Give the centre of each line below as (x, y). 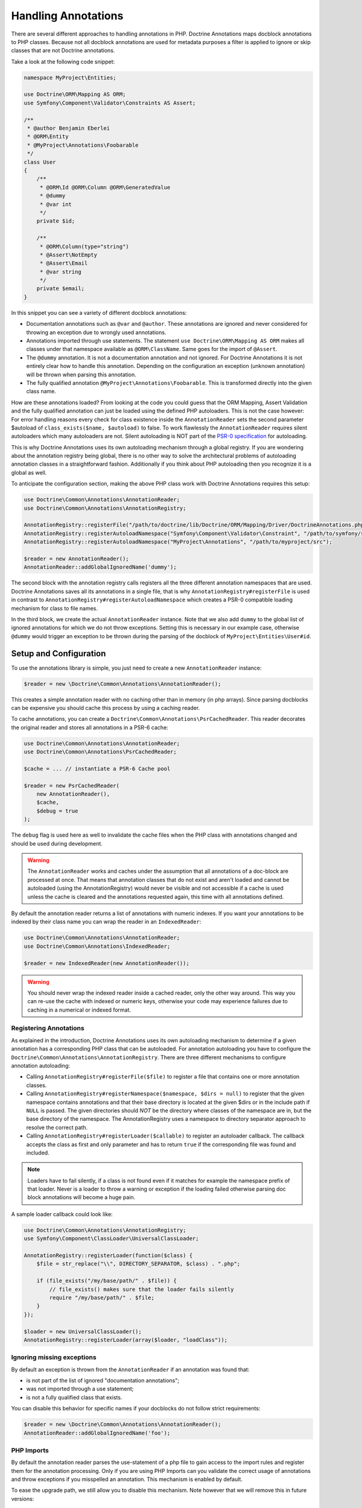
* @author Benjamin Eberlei (69, 128)
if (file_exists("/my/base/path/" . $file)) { (107, 1281)
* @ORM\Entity (48, 137)
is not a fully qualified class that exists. (74, 1397)
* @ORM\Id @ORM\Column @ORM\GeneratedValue (105, 187)
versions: (23, 1498)
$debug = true (57, 811)
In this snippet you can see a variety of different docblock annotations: (99, 312)
